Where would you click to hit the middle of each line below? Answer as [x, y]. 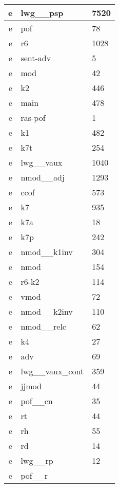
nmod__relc [43, 326]
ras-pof [33, 118]
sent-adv [36, 58]
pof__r [34, 475]
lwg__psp [42, 13]
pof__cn [37, 401]
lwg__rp [37, 460]
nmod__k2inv [47, 311]
